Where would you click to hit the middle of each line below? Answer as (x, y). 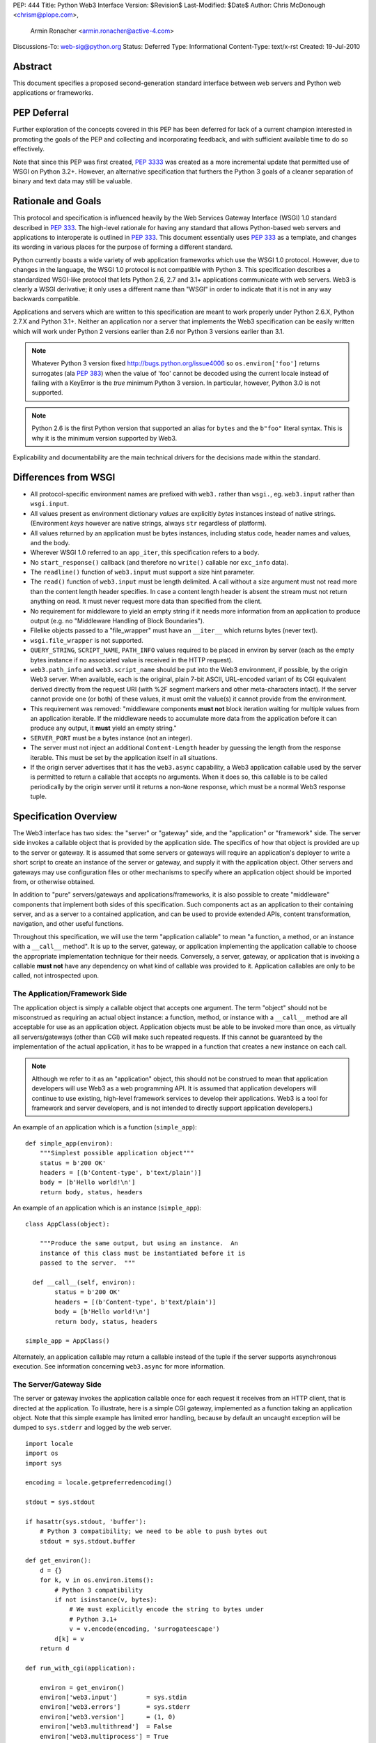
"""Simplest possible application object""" (117, 1153)
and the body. (50, 542)
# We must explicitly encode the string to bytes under (166, 1609)
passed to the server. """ (87, 1263)
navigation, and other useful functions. (68, 924)
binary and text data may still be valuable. (72, 181)
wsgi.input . (50, 504)
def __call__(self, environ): (84, 1282)
